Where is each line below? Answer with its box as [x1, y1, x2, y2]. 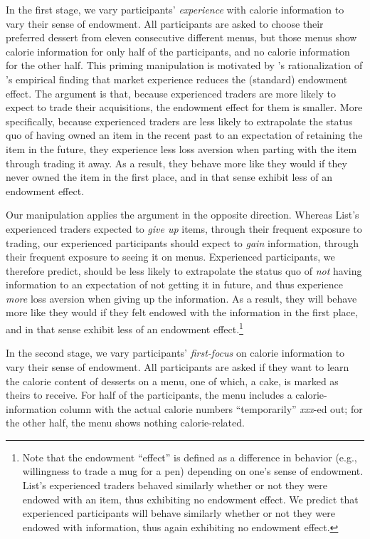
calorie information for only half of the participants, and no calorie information [6, 43, 350, 58]
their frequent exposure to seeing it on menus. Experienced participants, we [6, 249, 335, 264]
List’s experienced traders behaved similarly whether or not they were [22, 478, 327, 493]
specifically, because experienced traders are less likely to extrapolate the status [6, 113, 353, 128]
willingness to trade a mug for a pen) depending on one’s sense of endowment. [22, 464, 364, 478]
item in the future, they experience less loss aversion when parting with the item [6, 141, 357, 156]
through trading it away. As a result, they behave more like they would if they [6, 155, 347, 170]
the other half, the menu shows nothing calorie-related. [6, 415, 245, 430]
